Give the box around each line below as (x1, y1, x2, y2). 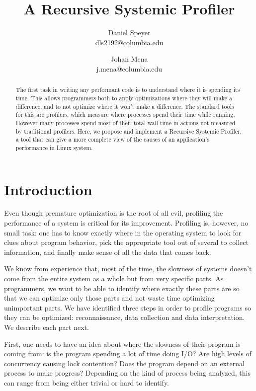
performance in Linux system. (15, 143, 93, 152)
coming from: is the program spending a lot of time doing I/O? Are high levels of (4, 348, 252, 359)
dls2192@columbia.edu (95, 37, 164, 47)
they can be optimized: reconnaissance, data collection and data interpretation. (4, 312, 245, 322)
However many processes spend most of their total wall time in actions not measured (15, 118, 236, 127)
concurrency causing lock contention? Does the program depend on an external (4, 358, 245, 368)
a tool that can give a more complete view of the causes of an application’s (15, 135, 210, 144)
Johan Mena (110, 54, 148, 64)
